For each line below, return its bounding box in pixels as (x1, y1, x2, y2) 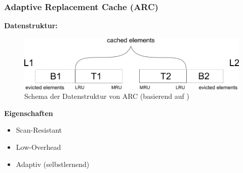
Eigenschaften (4, 107, 53, 118)
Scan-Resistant (16, 125, 62, 135)
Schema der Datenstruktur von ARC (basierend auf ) (24, 91, 189, 101)
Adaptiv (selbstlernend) (16, 158, 90, 169)
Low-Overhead (16, 142, 61, 152)
